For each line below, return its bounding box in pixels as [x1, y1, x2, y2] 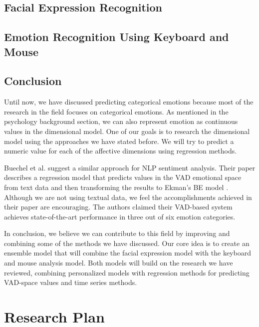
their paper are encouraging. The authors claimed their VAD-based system [4, 201, 233, 212]
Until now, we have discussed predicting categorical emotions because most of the [4, 96, 254, 107]
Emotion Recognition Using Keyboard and [4, 29, 229, 44]
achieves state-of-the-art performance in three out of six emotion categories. [4, 211, 236, 221]
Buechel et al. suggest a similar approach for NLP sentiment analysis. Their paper [4, 162, 256, 172]
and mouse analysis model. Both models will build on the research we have [4, 257, 233, 268]
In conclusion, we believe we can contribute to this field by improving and [4, 228, 230, 238]
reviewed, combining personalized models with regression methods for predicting [4, 267, 250, 277]
